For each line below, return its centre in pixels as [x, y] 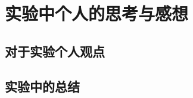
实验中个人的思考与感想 [97, 13]
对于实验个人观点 [55, 51]
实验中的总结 [42, 86]
